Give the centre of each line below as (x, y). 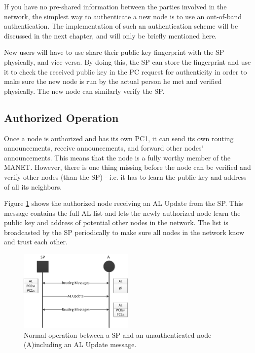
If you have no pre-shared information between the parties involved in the (115, 6)
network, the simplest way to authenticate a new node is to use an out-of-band (123, 16)
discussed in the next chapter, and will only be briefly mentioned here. (110, 35)
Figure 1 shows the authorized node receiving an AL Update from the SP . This (124, 203)
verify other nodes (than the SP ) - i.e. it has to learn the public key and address (125, 176)
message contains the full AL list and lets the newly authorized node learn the (122, 213)
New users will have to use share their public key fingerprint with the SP (114, 52)
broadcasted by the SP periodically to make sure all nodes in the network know (124, 232)
